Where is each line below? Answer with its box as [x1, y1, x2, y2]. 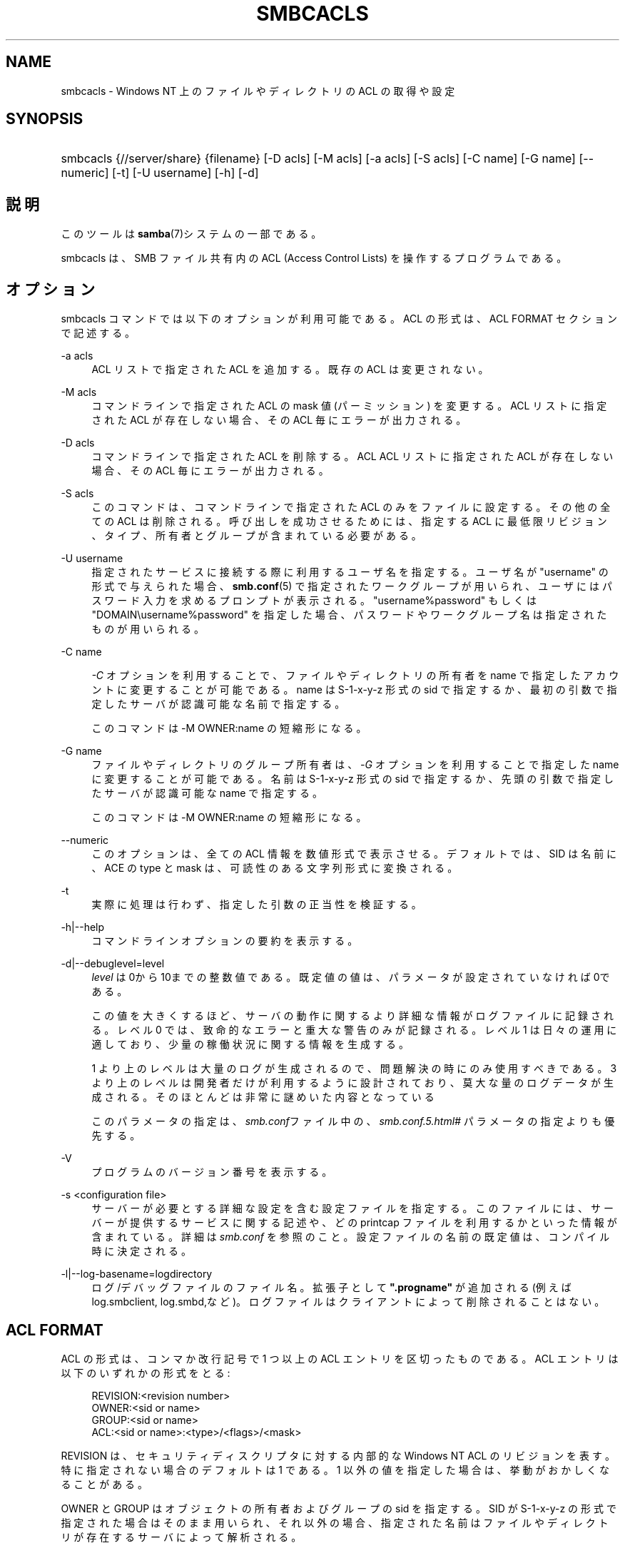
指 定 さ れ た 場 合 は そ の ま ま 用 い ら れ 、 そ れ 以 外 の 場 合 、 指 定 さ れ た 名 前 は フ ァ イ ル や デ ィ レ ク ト [61, 1516, 609, 1529]
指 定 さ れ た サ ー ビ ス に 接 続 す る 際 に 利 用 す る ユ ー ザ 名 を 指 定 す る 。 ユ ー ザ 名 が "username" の [91, 566, 609, 579]
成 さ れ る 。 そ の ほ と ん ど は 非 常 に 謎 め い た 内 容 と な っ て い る [91, 1091, 435, 1104]
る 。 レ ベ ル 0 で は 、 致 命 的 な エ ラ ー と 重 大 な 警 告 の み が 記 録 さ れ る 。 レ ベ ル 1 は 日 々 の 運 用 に [91, 1024, 617, 1037]
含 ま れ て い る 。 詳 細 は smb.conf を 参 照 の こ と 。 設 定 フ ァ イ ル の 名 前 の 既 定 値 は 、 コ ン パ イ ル [91, 1231, 610, 1243]
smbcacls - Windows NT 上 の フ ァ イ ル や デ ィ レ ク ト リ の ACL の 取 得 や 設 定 [61, 84, 455, 97]
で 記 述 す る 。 [61, 327, 136, 340]
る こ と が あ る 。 [61, 1477, 148, 1490]
